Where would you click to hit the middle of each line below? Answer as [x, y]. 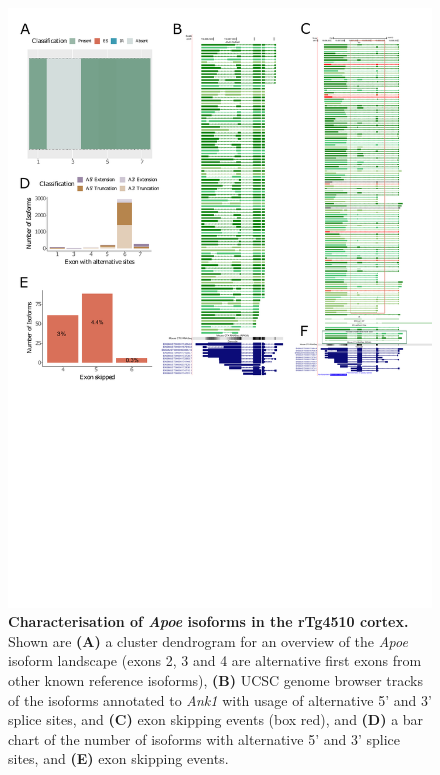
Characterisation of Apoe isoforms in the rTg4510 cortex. [208, 621]
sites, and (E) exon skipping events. [118, 758]
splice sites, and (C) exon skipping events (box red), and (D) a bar [216, 719]
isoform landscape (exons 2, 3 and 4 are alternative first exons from [215, 660]
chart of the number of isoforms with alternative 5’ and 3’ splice [204, 738]
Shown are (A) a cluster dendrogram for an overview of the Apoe [208, 640]
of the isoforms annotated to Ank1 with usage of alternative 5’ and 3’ [220, 699]
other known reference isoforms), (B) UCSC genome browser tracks [215, 680]
